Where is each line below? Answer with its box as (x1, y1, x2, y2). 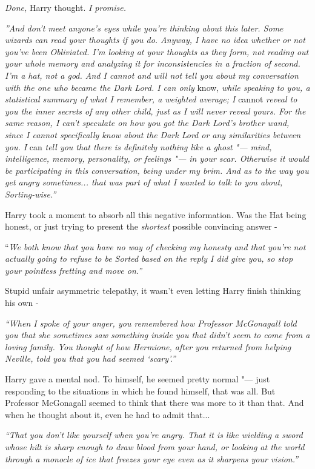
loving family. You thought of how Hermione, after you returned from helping (5, 340, 291, 353)
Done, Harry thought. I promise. (5, 1, 127, 13)
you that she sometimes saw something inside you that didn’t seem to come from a (5, 328, 310, 341)
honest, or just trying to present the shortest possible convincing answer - (5, 220, 277, 233)
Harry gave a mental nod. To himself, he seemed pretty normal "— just (5, 373, 270, 385)
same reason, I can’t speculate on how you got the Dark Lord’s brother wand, (5, 116, 290, 129)
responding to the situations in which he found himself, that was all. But (5, 384, 276, 397)
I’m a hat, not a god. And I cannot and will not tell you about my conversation (5, 68, 299, 81)
